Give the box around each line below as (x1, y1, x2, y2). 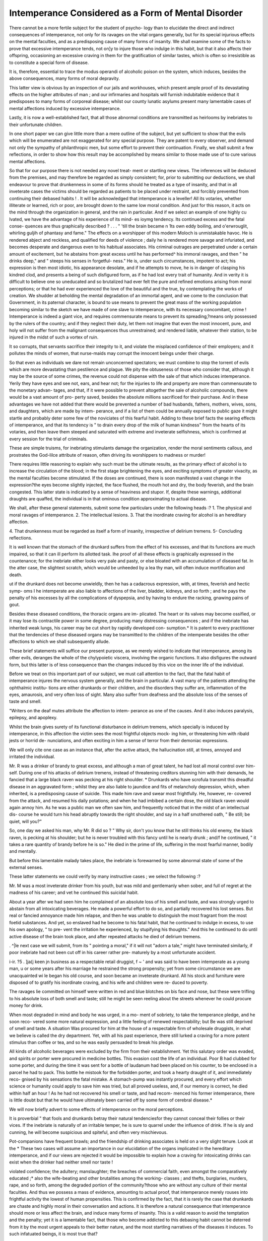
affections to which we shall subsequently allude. (9, 638, 110, 645)
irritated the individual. (9, 754, 56, 759)
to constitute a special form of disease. (9, 60, 89, 66)
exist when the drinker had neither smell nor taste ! (9, 1159, 113, 1165)
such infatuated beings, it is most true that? (9, 1231, 98, 1237)
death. (9, 571, 22, 578)
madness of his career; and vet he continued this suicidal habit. (9, 890, 139, 896)
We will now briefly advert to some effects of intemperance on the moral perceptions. (9, 1106, 184, 1112)
